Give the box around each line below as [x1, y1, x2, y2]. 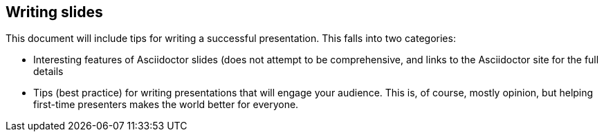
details [33, 65, 64, 78]
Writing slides [6, 3, 103, 21]
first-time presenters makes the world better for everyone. [33, 98, 299, 111]
